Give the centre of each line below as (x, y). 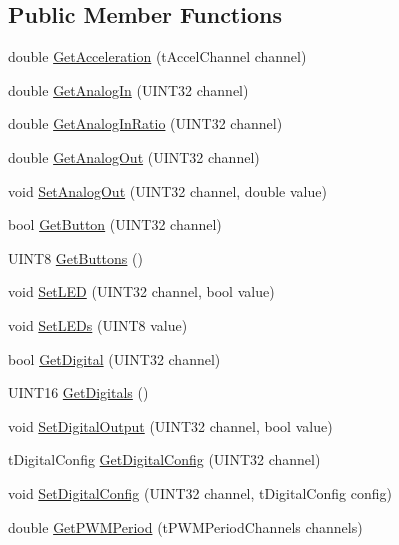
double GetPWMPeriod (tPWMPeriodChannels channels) (185, 526)
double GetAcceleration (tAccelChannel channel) (157, 56)
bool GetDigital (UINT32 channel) (114, 358)
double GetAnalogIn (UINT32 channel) (128, 89)
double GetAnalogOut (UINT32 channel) (134, 156)
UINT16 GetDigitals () (78, 392)
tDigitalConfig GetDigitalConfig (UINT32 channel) (164, 459)
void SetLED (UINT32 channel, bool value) (141, 291)
